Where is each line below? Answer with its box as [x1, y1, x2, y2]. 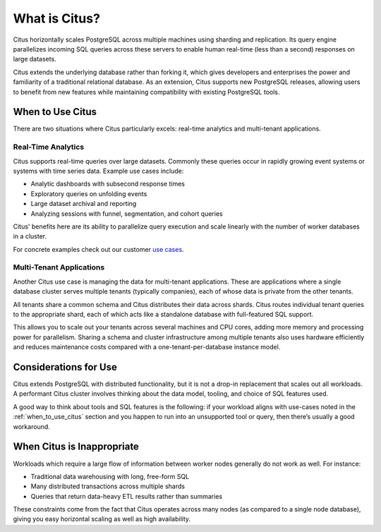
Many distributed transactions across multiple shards [30, 482, 185, 490]
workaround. [13, 422, 51, 430]
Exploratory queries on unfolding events [30, 189, 147, 198]
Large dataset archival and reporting [30, 200, 137, 208]
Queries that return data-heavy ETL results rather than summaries [30, 492, 222, 500]
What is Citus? [13, 11, 100, 26]
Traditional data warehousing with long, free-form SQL [30, 472, 190, 480]
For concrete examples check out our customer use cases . [13, 245, 184, 253]
